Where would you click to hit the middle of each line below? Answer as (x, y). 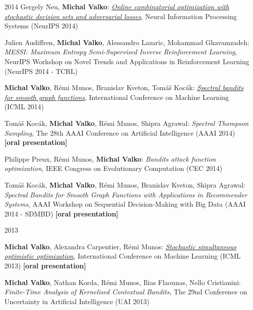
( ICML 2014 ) (24, 107)
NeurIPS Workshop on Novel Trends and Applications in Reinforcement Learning (127, 61)
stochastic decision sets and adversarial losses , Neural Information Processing (121, 16)
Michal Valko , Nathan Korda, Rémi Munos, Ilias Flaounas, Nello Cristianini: (123, 282)
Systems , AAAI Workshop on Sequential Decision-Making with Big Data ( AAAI (125, 204)
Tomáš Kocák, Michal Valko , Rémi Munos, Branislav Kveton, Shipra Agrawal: (125, 184)
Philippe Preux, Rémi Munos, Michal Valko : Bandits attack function (110, 158)
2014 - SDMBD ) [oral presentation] (62, 213)
